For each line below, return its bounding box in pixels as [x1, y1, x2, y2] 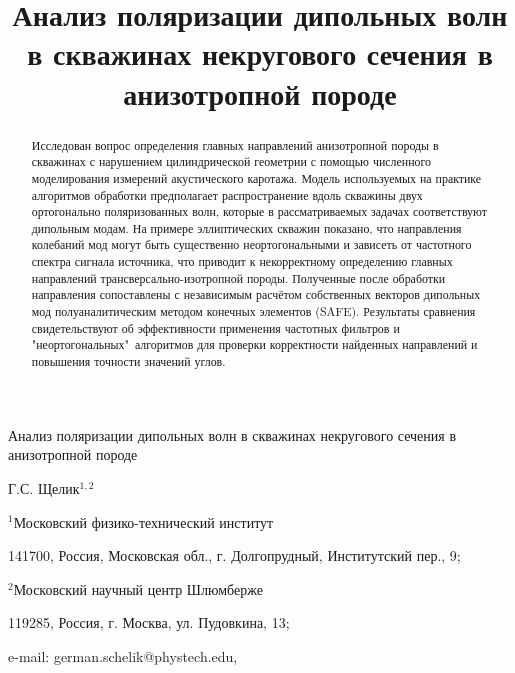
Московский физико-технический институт [13, 511, 274, 532]
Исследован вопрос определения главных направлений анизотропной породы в [31, 136, 439, 153]
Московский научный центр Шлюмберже [13, 578, 263, 599]
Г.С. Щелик [8, 477, 80, 498]
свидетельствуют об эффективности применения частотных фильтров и [31, 319, 400, 336]
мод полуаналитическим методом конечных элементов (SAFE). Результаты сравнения [31, 303, 476, 320]
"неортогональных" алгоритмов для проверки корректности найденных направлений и [31, 336, 478, 353]
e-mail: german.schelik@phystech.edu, [8, 645, 238, 666]
